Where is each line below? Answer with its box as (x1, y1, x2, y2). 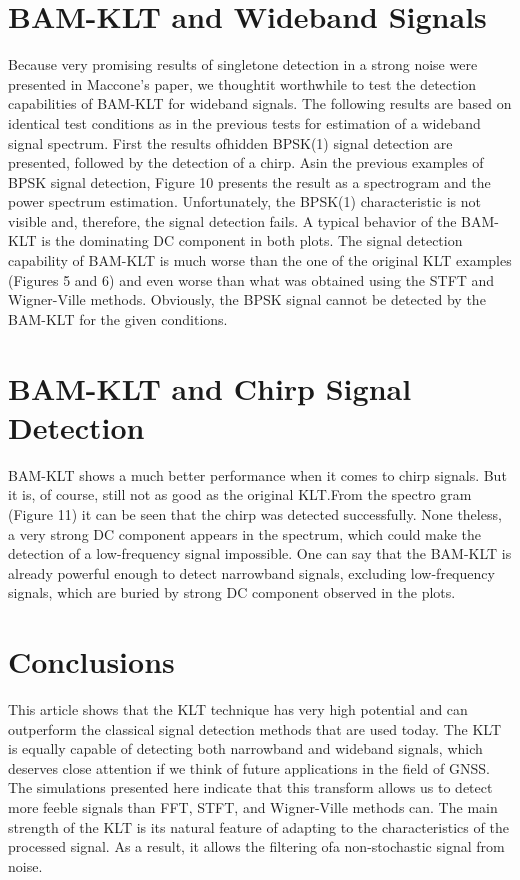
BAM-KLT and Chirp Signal (8, 367, 412, 408)
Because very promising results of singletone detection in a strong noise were (8, 54, 478, 75)
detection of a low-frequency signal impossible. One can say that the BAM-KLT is (8, 543, 512, 564)
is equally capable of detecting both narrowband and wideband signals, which (8, 738, 483, 759)
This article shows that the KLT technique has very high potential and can (8, 699, 468, 720)
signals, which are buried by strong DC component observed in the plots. (8, 582, 456, 603)
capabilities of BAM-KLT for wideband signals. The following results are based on (8, 93, 512, 114)
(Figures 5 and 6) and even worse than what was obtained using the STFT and (8, 269, 495, 290)
